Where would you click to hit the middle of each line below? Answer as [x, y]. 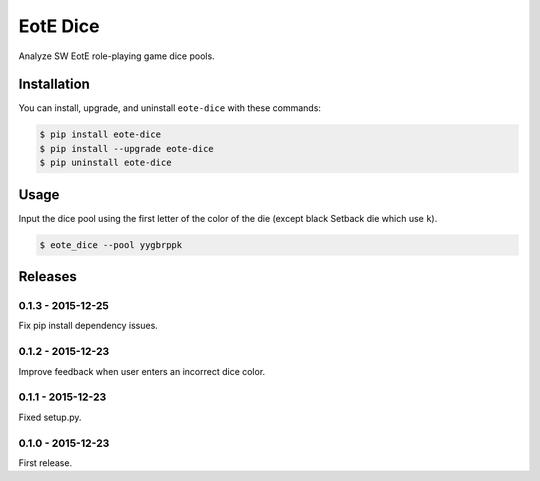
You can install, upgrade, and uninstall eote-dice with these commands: [170, 108]
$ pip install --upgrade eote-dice [126, 148]
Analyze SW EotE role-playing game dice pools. [116, 56]
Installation [54, 84]
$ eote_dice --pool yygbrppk [111, 244]
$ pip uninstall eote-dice [105, 163]
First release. [45, 462]
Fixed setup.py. [50, 417]
